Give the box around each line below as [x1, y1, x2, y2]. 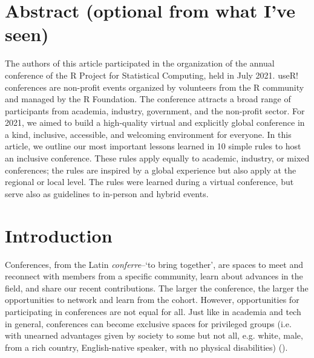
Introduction [5, 223, 113, 247]
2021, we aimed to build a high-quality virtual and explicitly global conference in [5, 116, 305, 129]
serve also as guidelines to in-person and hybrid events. [5, 187, 209, 200]
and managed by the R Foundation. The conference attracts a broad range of [5, 93, 291, 105]
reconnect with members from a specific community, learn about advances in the [5, 270, 303, 282]
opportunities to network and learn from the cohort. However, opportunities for [5, 293, 299, 306]
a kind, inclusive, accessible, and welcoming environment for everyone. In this [5, 128, 292, 140]
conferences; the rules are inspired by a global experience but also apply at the [5, 163, 296, 176]
